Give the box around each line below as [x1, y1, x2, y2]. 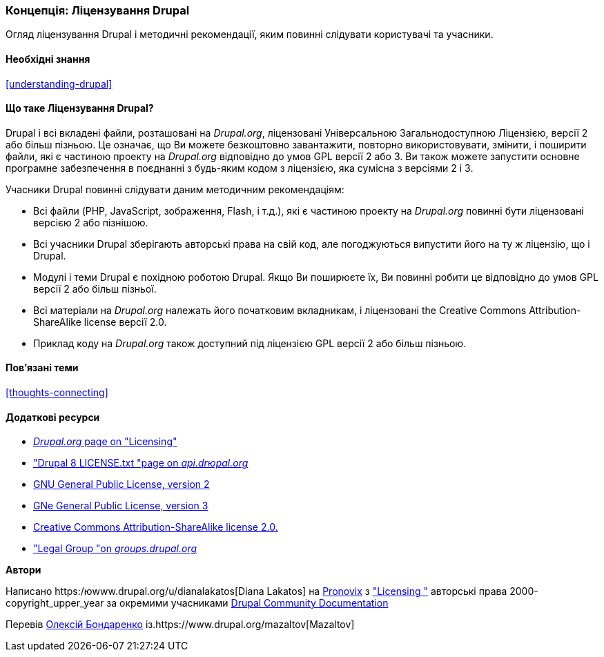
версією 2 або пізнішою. [33, 216, 148, 228]
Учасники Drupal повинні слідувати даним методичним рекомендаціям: [6, 183, 344, 195]
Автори [6, 564, 41, 576]
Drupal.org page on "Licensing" [33, 435, 177, 448]
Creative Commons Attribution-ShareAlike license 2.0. [33, 521, 278, 533]
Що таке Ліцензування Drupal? [6, 102, 154, 115]
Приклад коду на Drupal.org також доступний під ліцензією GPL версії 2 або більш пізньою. [33, 337, 467, 349]
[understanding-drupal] [6, 77, 113, 90]
